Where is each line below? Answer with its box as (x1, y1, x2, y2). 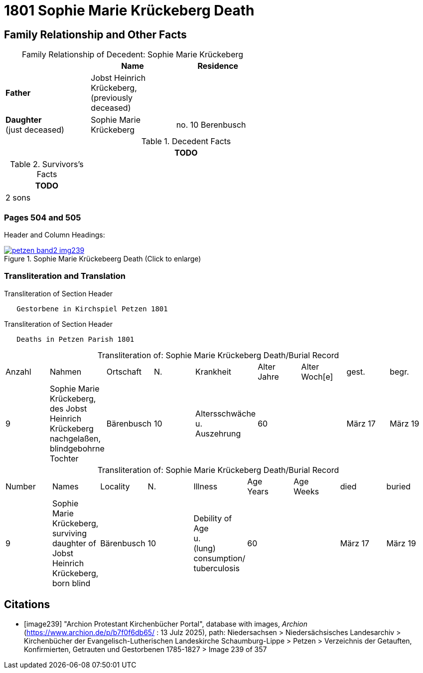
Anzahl (5, 366, 31, 377)
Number (5, 481, 36, 491)
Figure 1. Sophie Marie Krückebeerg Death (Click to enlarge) (4, 254, 201, 263)
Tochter (49, 453, 79, 463)
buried (386, 481, 411, 491)
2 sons (5, 193, 31, 203)
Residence (197, 61, 239, 71)
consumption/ (193, 553, 246, 563)
